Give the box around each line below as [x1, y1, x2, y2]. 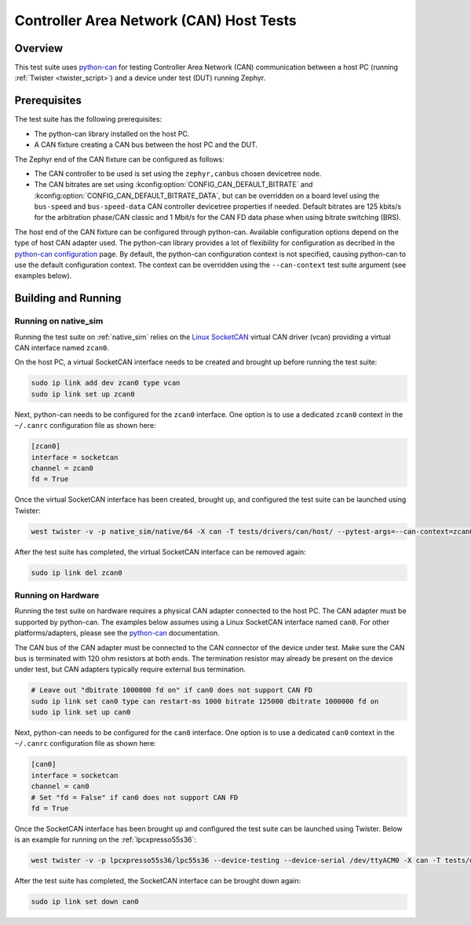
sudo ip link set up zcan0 [31, 389, 135, 398]
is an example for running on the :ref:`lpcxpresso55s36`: [14, 835, 196, 844]
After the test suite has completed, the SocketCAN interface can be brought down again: [14, 876, 301, 886]
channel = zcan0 [31, 463, 94, 473]
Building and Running [14, 291, 122, 305]
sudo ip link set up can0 [31, 707, 131, 717]
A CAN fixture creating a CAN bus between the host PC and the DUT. [34, 140, 258, 149]
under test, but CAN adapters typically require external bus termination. [14, 664, 246, 675]
